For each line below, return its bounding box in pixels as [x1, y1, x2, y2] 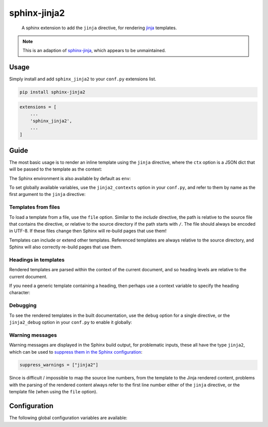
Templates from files [9, 204, 61, 211]
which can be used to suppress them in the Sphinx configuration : [9, 349, 142, 355]
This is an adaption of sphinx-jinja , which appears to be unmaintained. [22, 48, 166, 54]
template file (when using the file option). [9, 389, 98, 395]
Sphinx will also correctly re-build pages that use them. [9, 244, 123, 250]
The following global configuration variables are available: [9, 415, 128, 421]
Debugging [9, 302, 37, 309]
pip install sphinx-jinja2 [19, 89, 85, 95]
